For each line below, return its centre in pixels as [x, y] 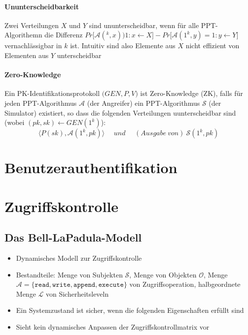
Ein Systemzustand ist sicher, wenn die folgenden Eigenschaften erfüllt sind [130, 310]
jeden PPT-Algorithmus [41, 103]
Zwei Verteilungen [32, 25]
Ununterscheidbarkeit [42, 6]
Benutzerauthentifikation [91, 167]
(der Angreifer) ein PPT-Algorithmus [143, 103]
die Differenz [64, 35]
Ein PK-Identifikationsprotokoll [52, 93]
